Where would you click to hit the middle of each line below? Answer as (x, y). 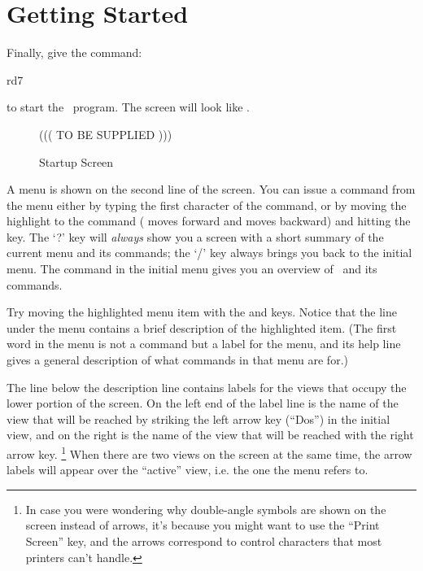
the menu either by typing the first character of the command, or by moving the (207, 205)
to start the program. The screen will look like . (128, 107)
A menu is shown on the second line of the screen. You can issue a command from (211, 189)
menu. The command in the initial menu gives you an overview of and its (192, 269)
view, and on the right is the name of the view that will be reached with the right (210, 435)
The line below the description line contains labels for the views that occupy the (207, 387)
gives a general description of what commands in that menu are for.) (177, 360)
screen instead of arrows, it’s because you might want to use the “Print (203, 525)
